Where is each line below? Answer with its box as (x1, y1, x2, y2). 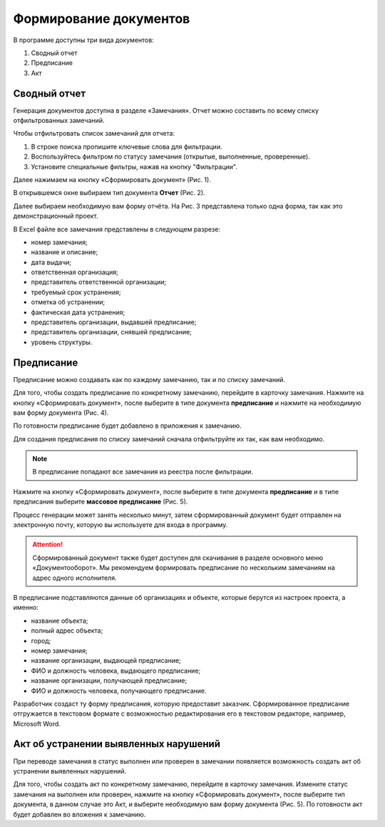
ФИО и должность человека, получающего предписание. (31, 686, 207, 695)
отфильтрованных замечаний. (13, 116, 105, 125)
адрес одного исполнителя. (32, 573, 117, 582)
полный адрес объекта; (31, 626, 103, 635)
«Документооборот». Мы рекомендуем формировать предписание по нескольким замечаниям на (32, 563, 335, 572)
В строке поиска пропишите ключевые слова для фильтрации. (31, 142, 222, 151)
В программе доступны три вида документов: (13, 36, 155, 44)
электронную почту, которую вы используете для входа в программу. (13, 521, 228, 529)
